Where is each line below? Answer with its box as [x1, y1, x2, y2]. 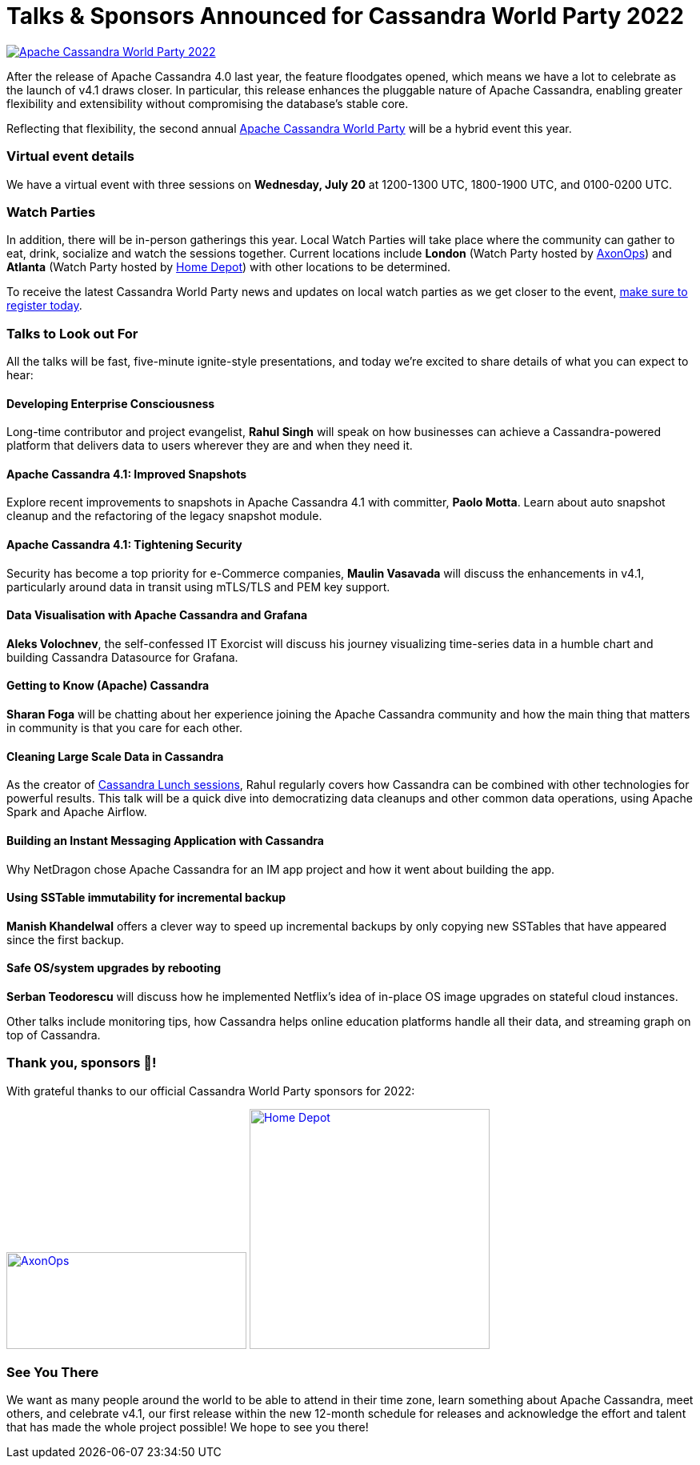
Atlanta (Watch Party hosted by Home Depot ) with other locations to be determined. [6, 260, 451, 274]
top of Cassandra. [6, 1027, 101, 1042]
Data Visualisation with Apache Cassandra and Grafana [6, 608, 308, 622]
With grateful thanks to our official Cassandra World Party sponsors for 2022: [6, 1083, 415, 1098]
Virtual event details [6, 148, 135, 165]
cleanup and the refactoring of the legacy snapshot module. [6, 509, 322, 523]
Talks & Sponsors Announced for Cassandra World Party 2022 [6, 2, 684, 30]
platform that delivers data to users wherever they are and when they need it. [6, 438, 413, 453]
